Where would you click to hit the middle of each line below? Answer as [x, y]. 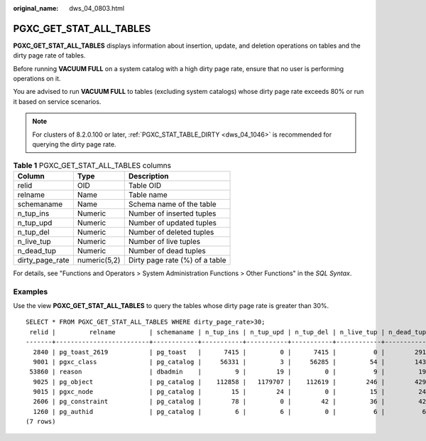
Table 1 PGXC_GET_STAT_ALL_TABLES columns [92, 165]
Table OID [145, 185]
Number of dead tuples [167, 250]
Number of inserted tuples [172, 213]
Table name [148, 194]
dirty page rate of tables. [49, 55]
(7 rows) [41, 422]
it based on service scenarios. [57, 101]
